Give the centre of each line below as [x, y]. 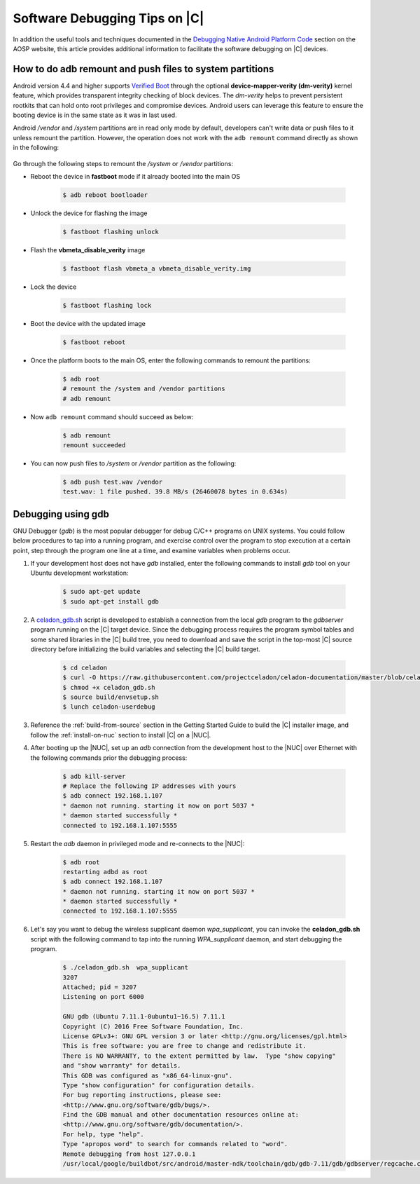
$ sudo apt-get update [101, 592]
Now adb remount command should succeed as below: [112, 416]
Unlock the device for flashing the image [89, 213]
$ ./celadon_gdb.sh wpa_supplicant [126, 968]
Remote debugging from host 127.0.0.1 [129, 1154]
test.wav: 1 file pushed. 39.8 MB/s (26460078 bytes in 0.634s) [175, 492]
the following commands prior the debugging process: [109, 758]
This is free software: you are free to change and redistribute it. [184, 1046]
